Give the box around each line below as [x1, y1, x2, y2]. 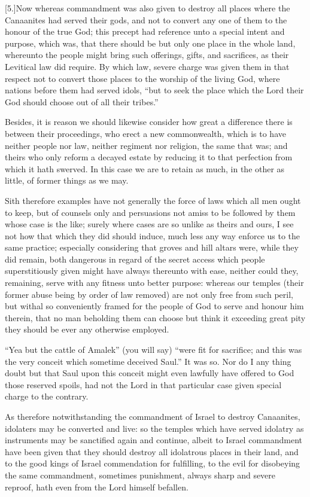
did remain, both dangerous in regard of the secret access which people [5, 252, 265, 265]
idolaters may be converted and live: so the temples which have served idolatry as [5, 422, 304, 434]
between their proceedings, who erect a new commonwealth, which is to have [5, 127, 286, 139]
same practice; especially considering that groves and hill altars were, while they [5, 241, 299, 254]
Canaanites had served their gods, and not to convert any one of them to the [5, 13, 287, 26]
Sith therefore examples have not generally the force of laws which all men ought [5, 194, 301, 206]
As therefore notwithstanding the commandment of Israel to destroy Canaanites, [5, 410, 300, 422]
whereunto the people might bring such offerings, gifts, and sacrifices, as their [5, 48, 289, 61]
